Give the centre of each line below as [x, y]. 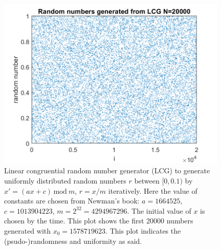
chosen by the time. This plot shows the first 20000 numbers [99, 221]
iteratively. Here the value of [153, 190]
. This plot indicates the [143, 230]
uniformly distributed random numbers [65, 180]
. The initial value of [159, 210]
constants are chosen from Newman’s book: [72, 201]
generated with [28, 230]
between [147, 180]
